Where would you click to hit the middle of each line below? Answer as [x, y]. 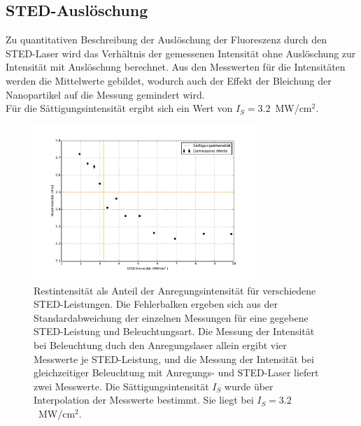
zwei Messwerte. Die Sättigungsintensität [121, 386]
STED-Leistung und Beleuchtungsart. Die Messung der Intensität [174, 331]
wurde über [249, 386]
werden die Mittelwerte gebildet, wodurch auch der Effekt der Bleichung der [169, 80]
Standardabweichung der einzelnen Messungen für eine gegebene [171, 317]
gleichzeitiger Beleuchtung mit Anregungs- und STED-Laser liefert [176, 372]
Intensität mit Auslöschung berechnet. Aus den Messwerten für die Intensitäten [176, 67]
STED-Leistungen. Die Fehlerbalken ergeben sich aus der [156, 304]
